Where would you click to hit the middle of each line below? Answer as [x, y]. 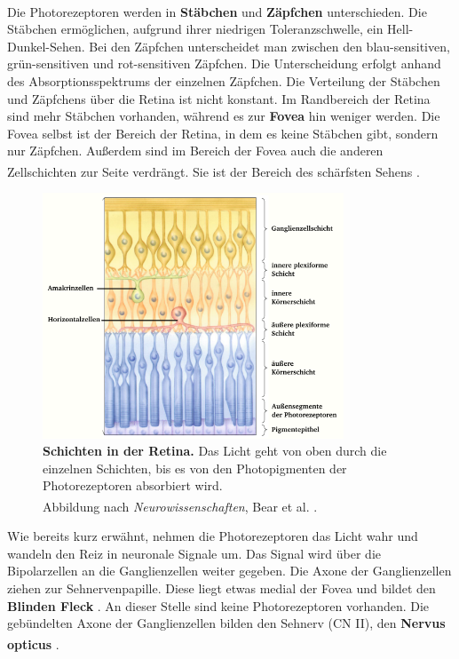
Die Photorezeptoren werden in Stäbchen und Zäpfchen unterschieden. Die [217, 11]
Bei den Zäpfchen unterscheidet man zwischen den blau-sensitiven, [269, 46]
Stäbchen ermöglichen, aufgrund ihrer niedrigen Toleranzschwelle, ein [195, 29]
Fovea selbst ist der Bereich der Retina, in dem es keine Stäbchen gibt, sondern [223, 133]
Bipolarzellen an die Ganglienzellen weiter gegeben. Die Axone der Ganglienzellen [229, 571]
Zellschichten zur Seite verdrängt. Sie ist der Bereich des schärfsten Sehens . [214, 171]
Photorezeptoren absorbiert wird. [133, 485]
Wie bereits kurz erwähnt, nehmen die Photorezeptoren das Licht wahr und [213, 536]
